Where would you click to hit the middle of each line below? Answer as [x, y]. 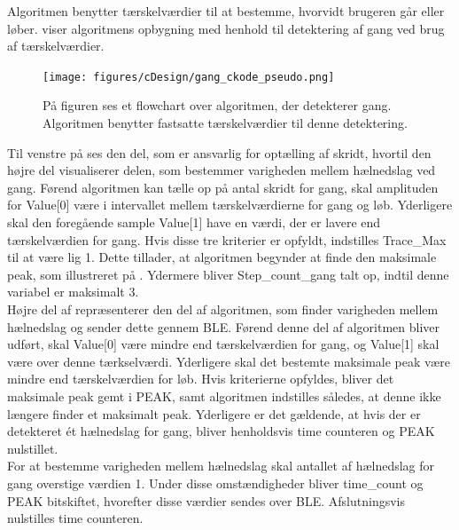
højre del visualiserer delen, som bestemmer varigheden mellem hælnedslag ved [222, 170]
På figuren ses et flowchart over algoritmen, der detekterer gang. [217, 105]
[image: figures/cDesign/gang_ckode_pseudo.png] [189, 77]
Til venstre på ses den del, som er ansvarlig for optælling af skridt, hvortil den [219, 152]
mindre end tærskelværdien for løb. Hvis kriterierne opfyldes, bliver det [201, 379]
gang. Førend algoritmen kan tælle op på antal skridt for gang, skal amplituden [223, 187]
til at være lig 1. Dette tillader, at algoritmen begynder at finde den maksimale [222, 257]
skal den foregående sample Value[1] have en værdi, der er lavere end [194, 222]
